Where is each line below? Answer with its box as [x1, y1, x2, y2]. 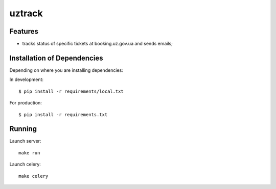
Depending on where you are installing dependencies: [9, 67, 124, 73]
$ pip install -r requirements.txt [18, 112, 108, 117]
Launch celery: [9, 161, 41, 168]
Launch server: [9, 138, 41, 144]
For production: [9, 100, 42, 106]
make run [18, 150, 40, 155]
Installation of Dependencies [9, 53, 103, 62]
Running [9, 125, 37, 133]
